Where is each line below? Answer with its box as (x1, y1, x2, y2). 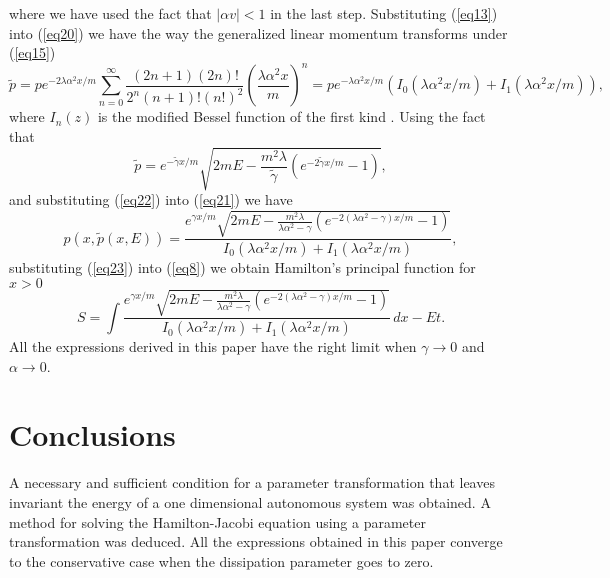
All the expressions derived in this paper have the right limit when (9, 336, 417, 357)
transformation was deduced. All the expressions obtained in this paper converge (9, 531, 503, 552)
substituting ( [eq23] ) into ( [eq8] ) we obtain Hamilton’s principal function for (9, 257, 476, 278)
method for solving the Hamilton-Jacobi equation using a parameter (9, 511, 426, 532)
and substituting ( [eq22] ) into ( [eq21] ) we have (9, 189, 293, 210)
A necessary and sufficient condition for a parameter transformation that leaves (9, 472, 495, 493)
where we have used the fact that (9, 3, 212, 23)
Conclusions (9, 414, 176, 455)
